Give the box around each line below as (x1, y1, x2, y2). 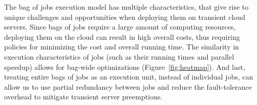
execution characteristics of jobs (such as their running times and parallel (4, 51, 234, 62)
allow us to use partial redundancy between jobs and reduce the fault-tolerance (4, 81, 252, 92)
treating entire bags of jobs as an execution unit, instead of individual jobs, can (4, 71, 253, 82)
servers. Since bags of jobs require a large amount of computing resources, (4, 21, 236, 32)
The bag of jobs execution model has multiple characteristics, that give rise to (4, 2, 249, 12)
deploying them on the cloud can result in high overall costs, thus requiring (4, 31, 240, 42)
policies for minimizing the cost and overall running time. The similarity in (4, 41, 239, 52)
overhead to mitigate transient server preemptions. (4, 91, 163, 102)
